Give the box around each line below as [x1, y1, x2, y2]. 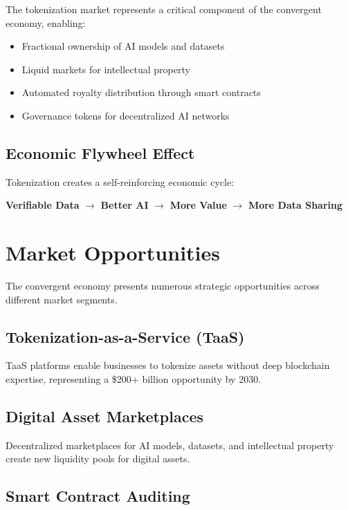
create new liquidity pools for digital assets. [6, 451, 190, 466]
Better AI [100, 198, 149, 212]
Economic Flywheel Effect [6, 142, 195, 163]
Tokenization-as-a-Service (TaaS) [6, 325, 245, 347]
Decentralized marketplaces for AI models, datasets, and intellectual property [6, 437, 334, 452]
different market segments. [6, 292, 118, 306]
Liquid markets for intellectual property [21, 62, 190, 76]
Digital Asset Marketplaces [6, 406, 204, 427]
